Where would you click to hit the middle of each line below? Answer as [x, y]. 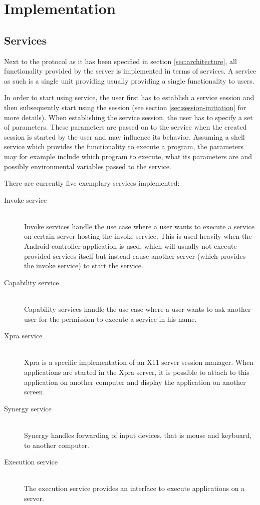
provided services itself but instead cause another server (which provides [135, 256]
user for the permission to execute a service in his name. [110, 319]
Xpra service [23, 336]
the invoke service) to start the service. [84, 266]
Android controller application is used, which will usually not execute [131, 246]
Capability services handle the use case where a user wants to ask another [138, 309]
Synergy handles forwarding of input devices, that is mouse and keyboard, [138, 435]
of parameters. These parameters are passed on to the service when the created [125, 127]
